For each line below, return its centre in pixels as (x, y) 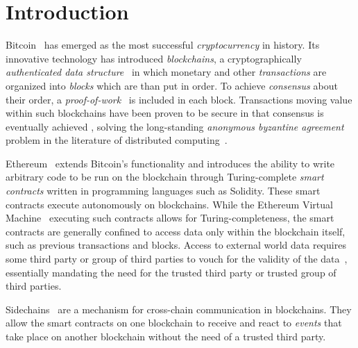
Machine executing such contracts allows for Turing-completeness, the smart (170, 218)
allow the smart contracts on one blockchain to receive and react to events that (174, 323)
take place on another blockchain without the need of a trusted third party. (166, 336)
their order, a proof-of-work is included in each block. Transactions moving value (179, 99)
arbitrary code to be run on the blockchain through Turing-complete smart (165, 177)
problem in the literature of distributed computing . (117, 140)
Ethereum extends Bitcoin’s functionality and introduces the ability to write (170, 163)
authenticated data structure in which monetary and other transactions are (166, 72)
